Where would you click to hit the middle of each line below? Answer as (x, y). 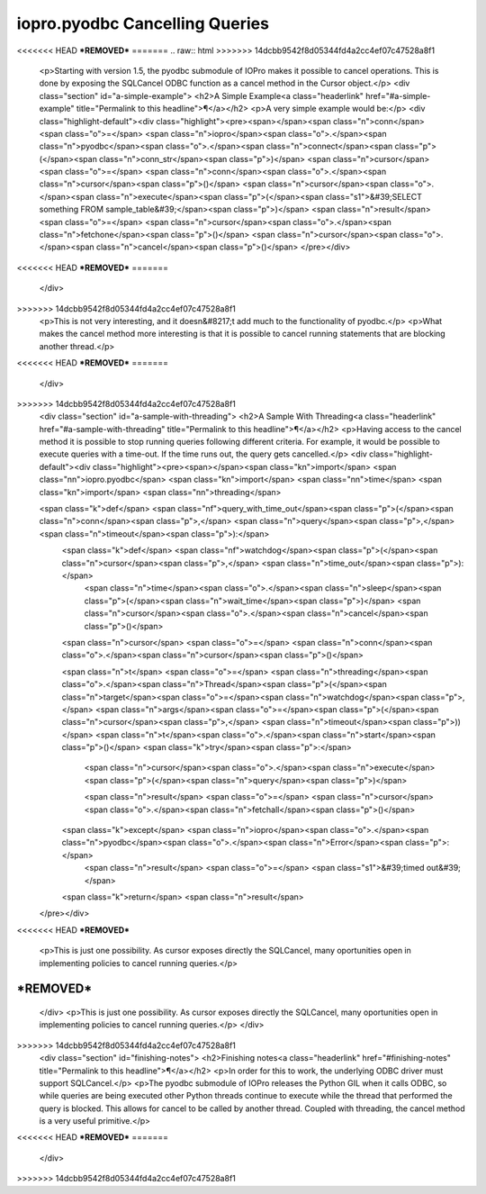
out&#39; (443, 868)
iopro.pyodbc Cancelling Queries (143, 23)
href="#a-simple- (398, 95)
